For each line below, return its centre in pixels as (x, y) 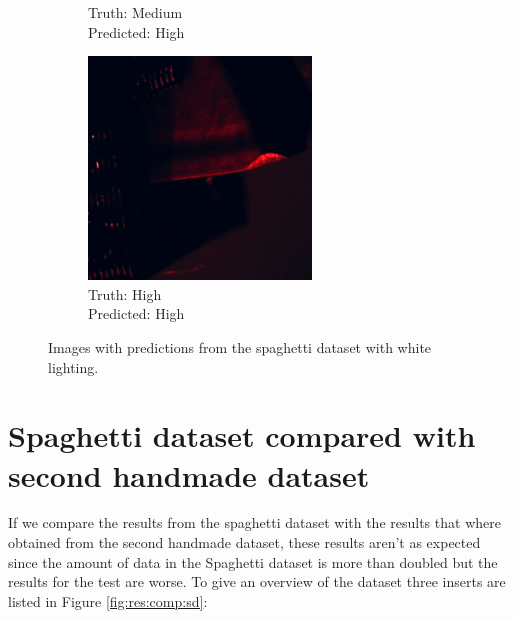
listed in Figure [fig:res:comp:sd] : (108, 600)
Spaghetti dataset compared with (242, 435)
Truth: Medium (135, 12)
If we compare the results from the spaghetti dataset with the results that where (254, 522)
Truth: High (125, 293)
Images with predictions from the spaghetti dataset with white (240, 346)
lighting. (73, 366)
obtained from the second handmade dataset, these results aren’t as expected (244, 542)
